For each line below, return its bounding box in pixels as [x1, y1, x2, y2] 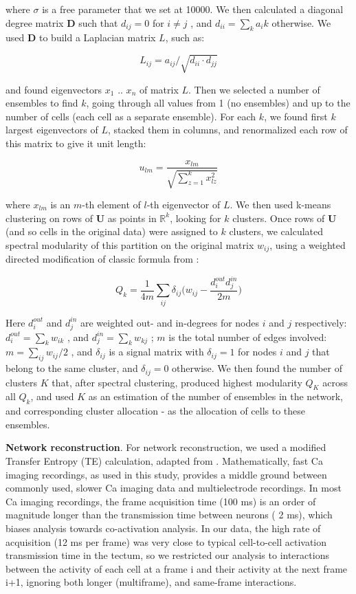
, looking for [170, 210, 221, 225]
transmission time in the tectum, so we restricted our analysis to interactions [5, 548, 329, 562]
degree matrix [5, 15, 64, 30]
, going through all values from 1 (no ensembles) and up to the [86, 96, 351, 110]
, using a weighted [269, 237, 346, 252]
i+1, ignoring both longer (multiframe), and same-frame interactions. [5, 575, 297, 589]
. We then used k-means [230, 197, 331, 211]
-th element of [82, 197, 141, 211]
